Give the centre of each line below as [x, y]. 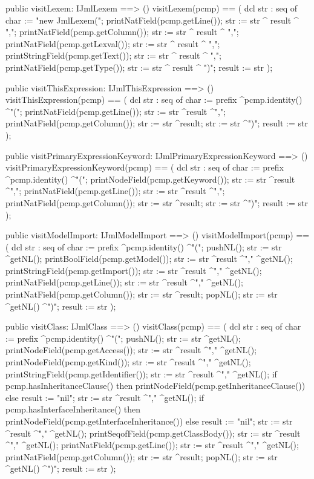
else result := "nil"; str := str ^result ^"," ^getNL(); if [105, 397]
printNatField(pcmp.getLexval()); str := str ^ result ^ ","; [113, 43]
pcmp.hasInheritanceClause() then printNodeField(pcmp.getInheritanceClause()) [155, 386]
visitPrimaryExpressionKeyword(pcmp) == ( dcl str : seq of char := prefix [145, 167]
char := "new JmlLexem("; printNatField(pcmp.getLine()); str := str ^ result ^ [152, 20]
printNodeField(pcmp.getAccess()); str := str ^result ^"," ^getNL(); [131, 350]
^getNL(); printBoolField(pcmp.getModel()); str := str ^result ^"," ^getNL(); [149, 259]
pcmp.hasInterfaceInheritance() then [73, 409]
